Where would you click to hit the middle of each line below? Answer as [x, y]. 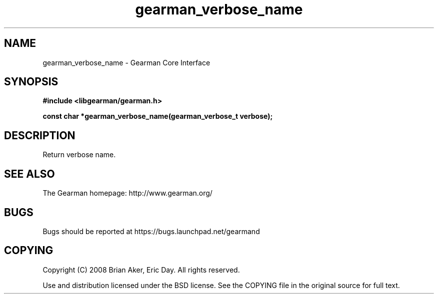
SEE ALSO [29, 174]
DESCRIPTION [40, 135]
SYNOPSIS [31, 82]
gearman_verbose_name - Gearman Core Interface [126, 62]
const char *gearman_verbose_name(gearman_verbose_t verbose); [158, 116]
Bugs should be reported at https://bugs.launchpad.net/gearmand [151, 231]
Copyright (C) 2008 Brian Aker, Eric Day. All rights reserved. [141, 270]
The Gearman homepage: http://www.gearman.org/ [127, 193]
